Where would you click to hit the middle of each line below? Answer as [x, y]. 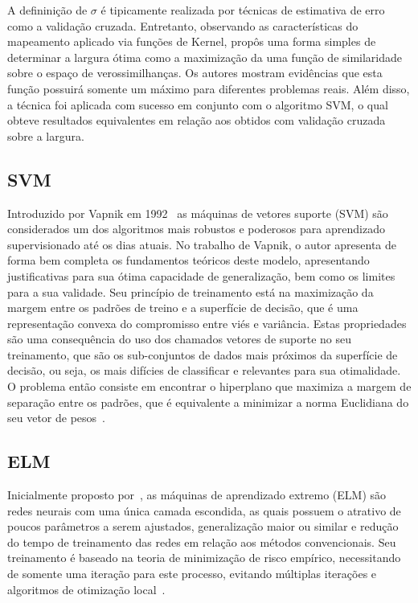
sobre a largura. [46, 135]
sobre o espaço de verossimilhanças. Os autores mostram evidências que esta [195, 73]
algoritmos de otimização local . [86, 589]
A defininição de [47, 10]
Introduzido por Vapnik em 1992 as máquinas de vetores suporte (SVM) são [198, 213]
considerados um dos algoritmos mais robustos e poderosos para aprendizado [196, 229]
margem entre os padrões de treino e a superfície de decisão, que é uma [183, 308]
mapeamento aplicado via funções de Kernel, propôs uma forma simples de [192, 41]
